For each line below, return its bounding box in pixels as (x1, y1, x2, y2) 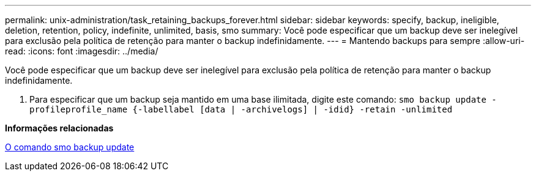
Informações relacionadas (5, 123, 114, 133)
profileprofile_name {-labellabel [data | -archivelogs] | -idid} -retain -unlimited (29, 105, 453, 114)
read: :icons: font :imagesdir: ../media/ (5, 46, 158, 56)
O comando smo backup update (5, 142, 135, 152)
